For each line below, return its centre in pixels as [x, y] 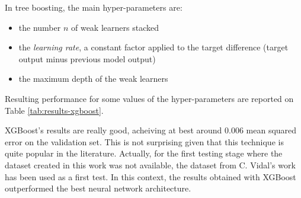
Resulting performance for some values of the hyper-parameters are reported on [149, 98]
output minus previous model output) [87, 58]
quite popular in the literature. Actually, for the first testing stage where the [144, 153]
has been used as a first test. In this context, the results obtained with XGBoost [150, 176]
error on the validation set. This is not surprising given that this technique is [144, 141]
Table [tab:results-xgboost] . [54, 110]
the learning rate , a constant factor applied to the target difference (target [153, 47]
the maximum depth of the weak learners [93, 79]
